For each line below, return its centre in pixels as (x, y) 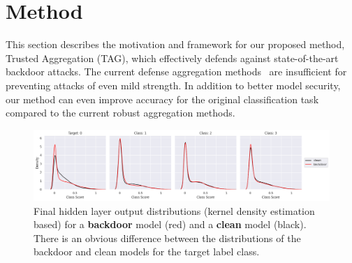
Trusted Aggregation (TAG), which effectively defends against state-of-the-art (172, 58)
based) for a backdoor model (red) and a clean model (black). (170, 224)
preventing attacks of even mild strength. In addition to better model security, (173, 85)
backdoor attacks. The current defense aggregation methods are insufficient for (176, 72)
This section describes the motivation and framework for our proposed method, (175, 44)
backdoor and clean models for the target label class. (147, 251)
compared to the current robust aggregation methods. (120, 113)
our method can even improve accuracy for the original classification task (162, 99)
